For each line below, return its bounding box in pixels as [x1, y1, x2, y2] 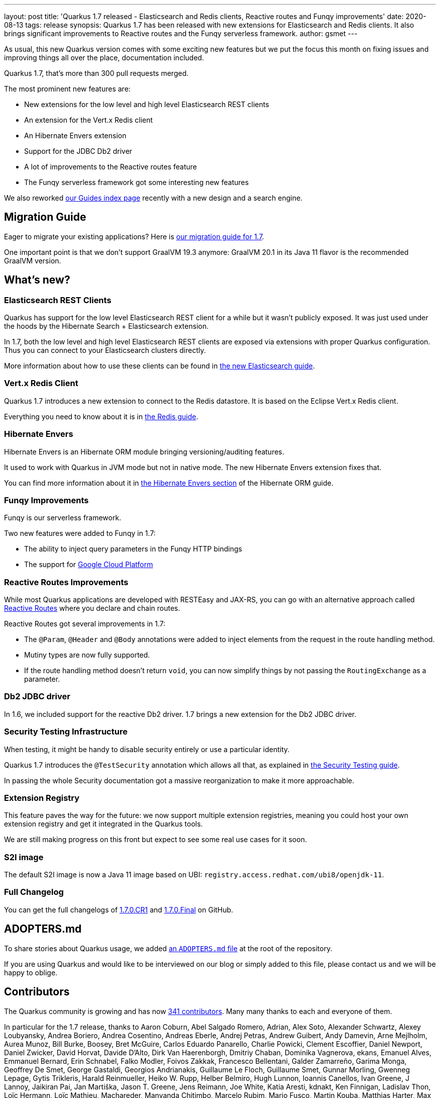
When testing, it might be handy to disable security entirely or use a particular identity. [4, 745, 290, 754]
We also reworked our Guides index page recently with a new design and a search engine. [4, 194, 303, 202]
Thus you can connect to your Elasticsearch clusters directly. [4, 346, 206, 355]
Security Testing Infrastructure [4, 726, 128, 737]
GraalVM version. [4, 256, 61, 265]
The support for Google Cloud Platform [24, 560, 153, 569]
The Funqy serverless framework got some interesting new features [24, 178, 249, 187]
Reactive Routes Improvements [4, 577, 129, 587]
